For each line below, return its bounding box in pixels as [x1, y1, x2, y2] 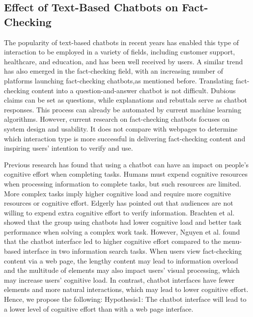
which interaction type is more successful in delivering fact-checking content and [4, 133, 246, 143]
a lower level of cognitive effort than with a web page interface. [4, 303, 194, 314]
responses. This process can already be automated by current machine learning [4, 104, 241, 114]
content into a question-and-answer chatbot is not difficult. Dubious [31, 85, 236, 95]
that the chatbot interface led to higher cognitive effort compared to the [4, 236, 221, 246]
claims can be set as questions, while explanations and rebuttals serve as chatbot [4, 95, 248, 105]
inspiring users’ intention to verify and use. [4, 143, 133, 153]
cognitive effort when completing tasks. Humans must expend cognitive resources [4, 169, 248, 179]
